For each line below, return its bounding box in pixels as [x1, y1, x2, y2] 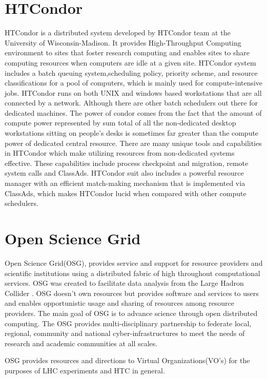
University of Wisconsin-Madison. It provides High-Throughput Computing [5, 37, 241, 48]
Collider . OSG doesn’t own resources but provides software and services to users [5, 287, 259, 298]
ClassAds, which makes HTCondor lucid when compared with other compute [5, 187, 247, 198]
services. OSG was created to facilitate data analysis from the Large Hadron [5, 278, 244, 288]
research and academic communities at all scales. [5, 338, 158, 348]
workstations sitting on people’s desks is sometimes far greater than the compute [5, 128, 259, 138]
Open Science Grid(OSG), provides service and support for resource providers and [5, 257, 263, 268]
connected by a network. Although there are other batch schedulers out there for [5, 97, 258, 108]
